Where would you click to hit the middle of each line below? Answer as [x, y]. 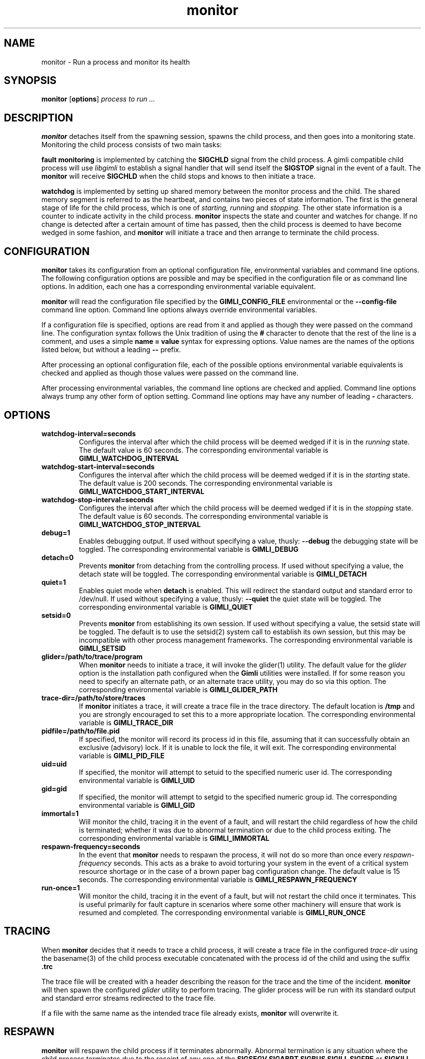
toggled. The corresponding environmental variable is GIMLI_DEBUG [188, 549]
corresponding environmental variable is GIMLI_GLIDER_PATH [178, 689]
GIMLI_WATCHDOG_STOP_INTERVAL [140, 524]
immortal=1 [60, 813]
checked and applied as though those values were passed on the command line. [170, 373]
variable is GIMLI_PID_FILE [122, 755]
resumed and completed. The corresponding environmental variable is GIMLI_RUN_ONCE [222, 912]
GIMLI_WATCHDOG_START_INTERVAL [142, 491]
